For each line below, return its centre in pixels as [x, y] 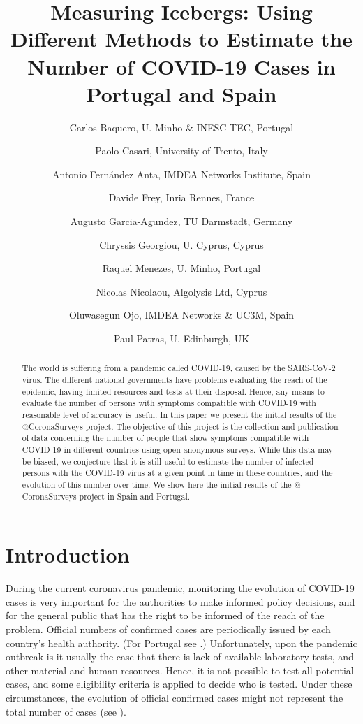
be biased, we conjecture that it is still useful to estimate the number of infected [168, 461]
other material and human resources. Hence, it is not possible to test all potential [180, 670]
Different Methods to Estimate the [181, 39]
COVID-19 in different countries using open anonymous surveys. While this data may [178, 450]
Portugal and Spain [181, 93]
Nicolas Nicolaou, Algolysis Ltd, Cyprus [181, 291]
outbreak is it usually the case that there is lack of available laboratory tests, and [180, 657]
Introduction [68, 555]
